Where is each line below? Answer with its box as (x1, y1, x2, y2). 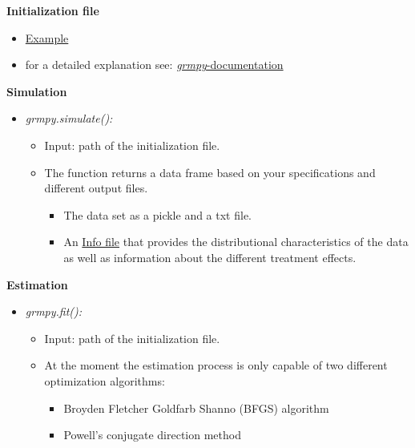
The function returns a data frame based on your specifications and (44, 163, 376, 180)
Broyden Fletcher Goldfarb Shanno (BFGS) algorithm (63, 399, 329, 416)
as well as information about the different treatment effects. (63, 248, 357, 265)
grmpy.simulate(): (25, 110, 113, 127)
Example (25, 29, 69, 46)
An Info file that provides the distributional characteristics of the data (63, 233, 409, 250)
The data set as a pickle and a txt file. (63, 206, 252, 223)
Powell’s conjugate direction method (63, 426, 241, 443)
